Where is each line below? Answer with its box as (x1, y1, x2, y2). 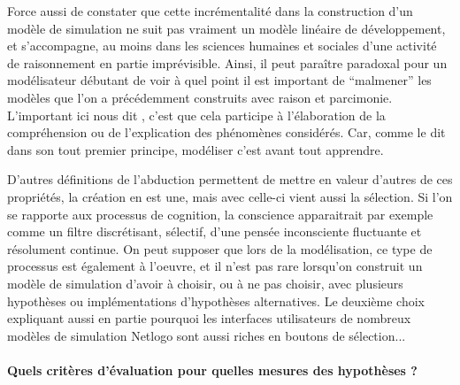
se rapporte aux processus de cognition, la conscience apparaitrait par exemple (7, 204, 433, 223)
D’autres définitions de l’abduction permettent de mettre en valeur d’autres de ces (7, 170, 453, 189)
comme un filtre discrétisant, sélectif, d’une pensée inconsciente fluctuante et (7, 222, 422, 241)
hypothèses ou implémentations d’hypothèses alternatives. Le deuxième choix (7, 291, 425, 310)
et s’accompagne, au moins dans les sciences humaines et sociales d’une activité (7, 36, 437, 55)
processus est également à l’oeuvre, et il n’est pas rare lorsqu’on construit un (7, 257, 423, 275)
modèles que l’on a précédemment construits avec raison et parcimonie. (7, 88, 393, 106)
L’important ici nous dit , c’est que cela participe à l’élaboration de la (7, 105, 386, 124)
